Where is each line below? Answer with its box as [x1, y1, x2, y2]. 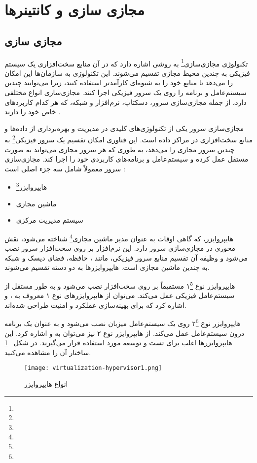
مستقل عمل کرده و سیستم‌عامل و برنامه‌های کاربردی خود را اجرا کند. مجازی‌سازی [4, 154, 249, 164]
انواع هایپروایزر [24, 379, 68, 389]
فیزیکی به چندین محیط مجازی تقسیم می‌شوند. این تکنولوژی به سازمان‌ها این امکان [4, 67, 250, 78]
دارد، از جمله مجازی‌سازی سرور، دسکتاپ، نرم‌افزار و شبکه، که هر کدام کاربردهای [4, 97, 247, 107]
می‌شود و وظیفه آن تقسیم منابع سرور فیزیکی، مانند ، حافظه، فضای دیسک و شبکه [4, 252, 248, 263]
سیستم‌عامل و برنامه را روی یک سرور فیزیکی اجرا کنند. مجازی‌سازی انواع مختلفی [4, 87, 247, 98]
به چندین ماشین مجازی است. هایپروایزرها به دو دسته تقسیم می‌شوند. [4, 262, 210, 272]
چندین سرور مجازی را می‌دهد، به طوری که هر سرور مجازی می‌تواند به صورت [4, 144, 235, 154]
